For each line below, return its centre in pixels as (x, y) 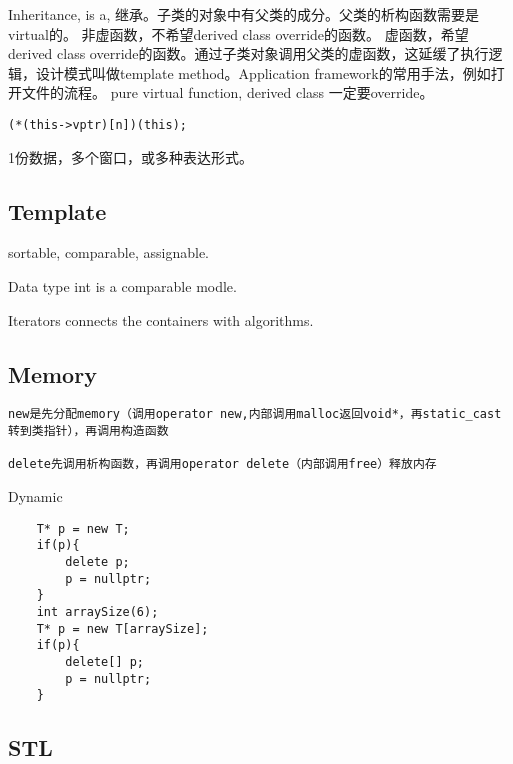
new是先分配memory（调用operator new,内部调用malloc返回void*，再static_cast (255, 414)
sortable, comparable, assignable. (108, 252)
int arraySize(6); (97, 611)
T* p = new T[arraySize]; (122, 628)
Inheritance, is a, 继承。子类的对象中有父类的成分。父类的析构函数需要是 (244, 14)
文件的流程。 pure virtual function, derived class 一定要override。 (227, 92)
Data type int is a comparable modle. (122, 286)
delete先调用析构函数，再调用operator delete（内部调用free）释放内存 (222, 464)
